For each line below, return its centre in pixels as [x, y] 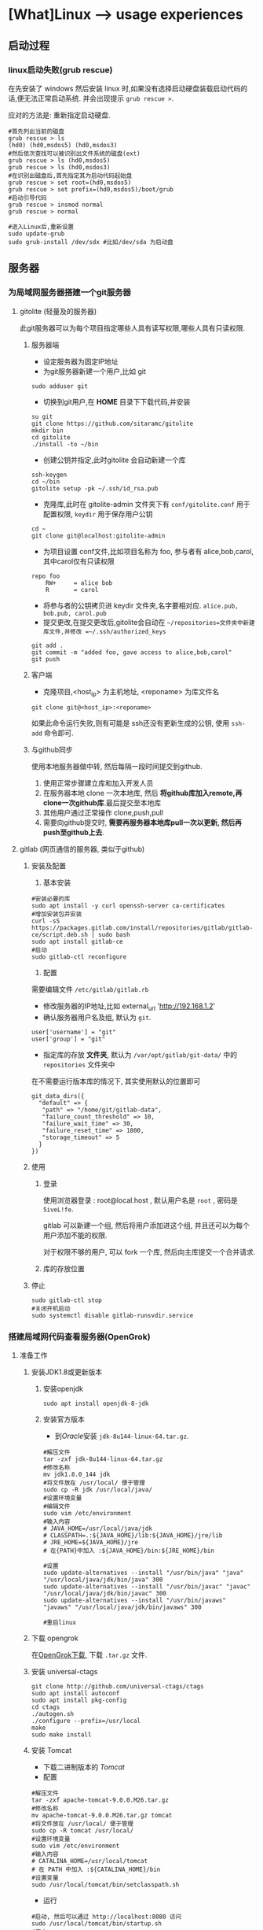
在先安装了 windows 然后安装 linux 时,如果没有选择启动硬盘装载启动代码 [124, 88]
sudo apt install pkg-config [79, 1701]
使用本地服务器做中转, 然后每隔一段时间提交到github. [117, 767]
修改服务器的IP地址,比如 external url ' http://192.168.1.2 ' [129, 1007]
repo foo [46, 576]
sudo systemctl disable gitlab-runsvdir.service [112, 1316]
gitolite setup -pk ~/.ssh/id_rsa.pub [95, 488]
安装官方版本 [64, 1419]
